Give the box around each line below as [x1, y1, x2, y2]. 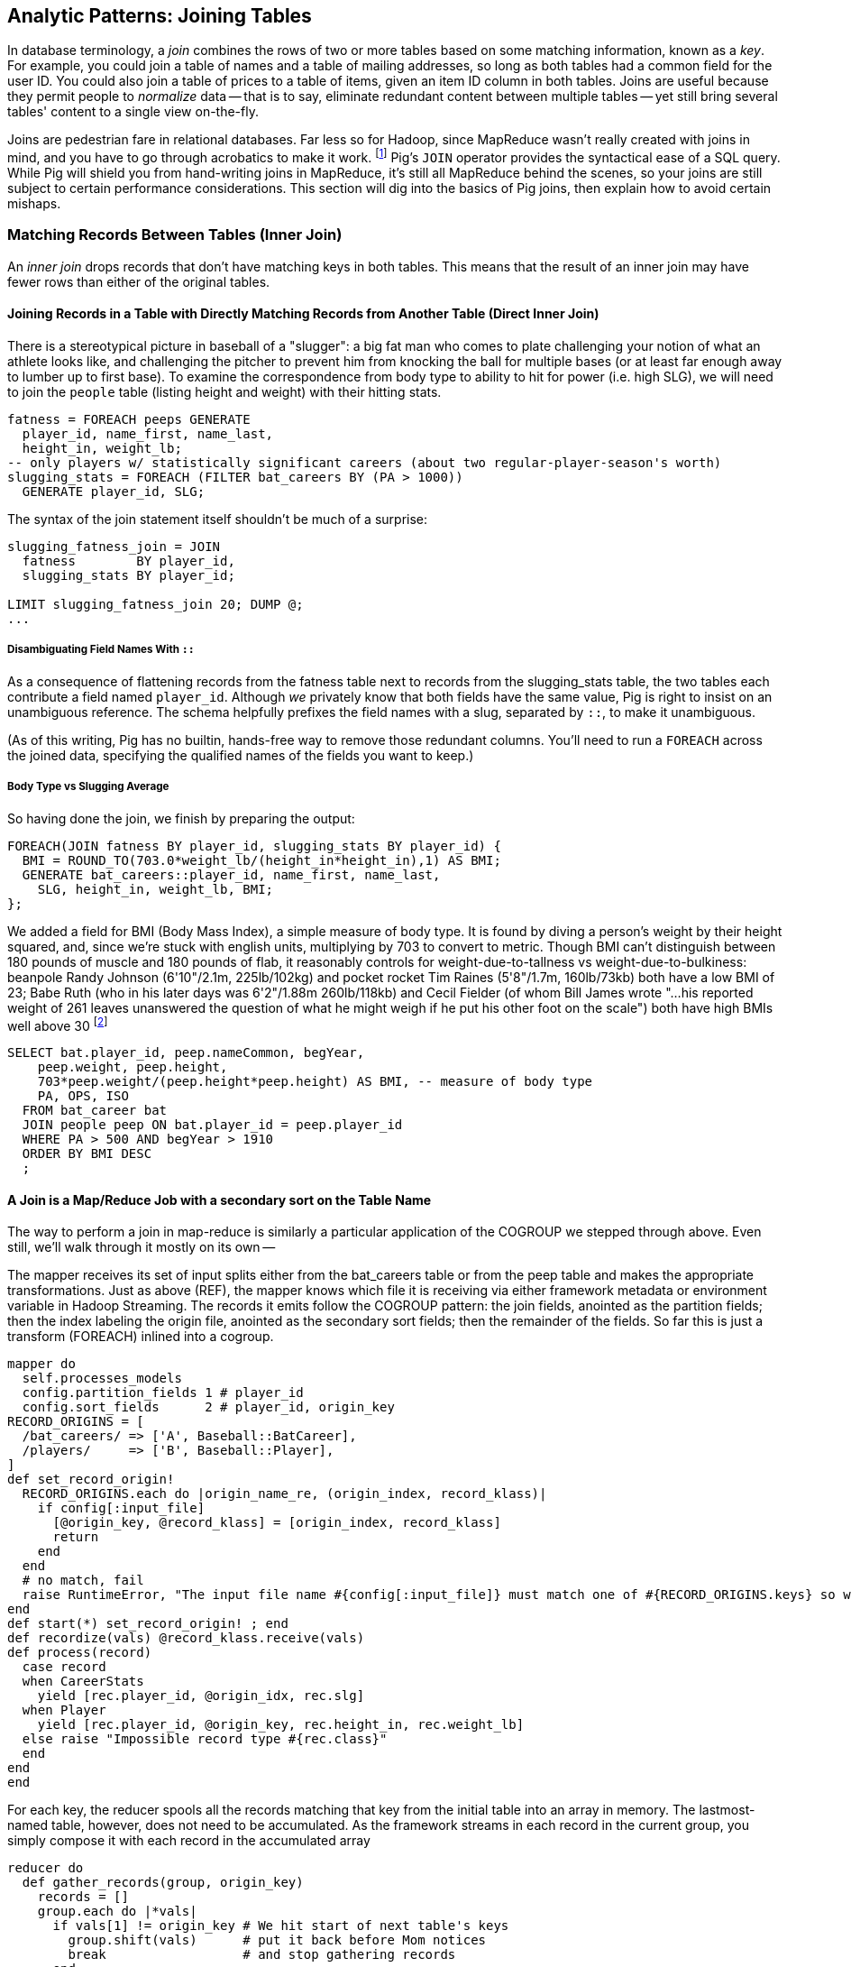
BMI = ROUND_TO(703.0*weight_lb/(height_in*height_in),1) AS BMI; [22, 852, 501, 868]
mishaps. [7, 196, 61, 212]
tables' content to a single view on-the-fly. [7, 104, 259, 120]
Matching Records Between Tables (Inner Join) [7, 225, 343, 244]
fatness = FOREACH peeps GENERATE [7, 412, 251, 427]
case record [22, 1659, 106, 1675]
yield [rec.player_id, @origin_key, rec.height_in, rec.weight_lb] [37, 1717, 525, 1733]
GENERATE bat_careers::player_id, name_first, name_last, [22, 867, 441, 882]
